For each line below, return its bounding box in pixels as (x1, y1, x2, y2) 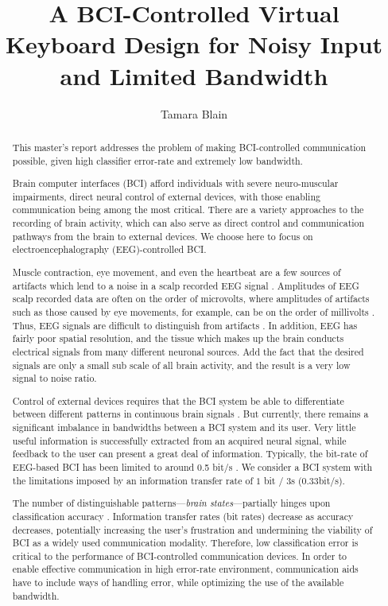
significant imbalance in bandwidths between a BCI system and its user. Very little (12, 421, 356, 434)
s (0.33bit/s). (291, 473, 345, 487)
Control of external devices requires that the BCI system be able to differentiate (12, 394, 344, 407)
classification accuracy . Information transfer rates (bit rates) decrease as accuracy (12, 509, 354, 522)
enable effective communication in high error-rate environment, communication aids (12, 562, 359, 576)
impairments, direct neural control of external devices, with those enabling (12, 189, 320, 203)
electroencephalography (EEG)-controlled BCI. (12, 243, 207, 256)
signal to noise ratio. (12, 371, 97, 385)
